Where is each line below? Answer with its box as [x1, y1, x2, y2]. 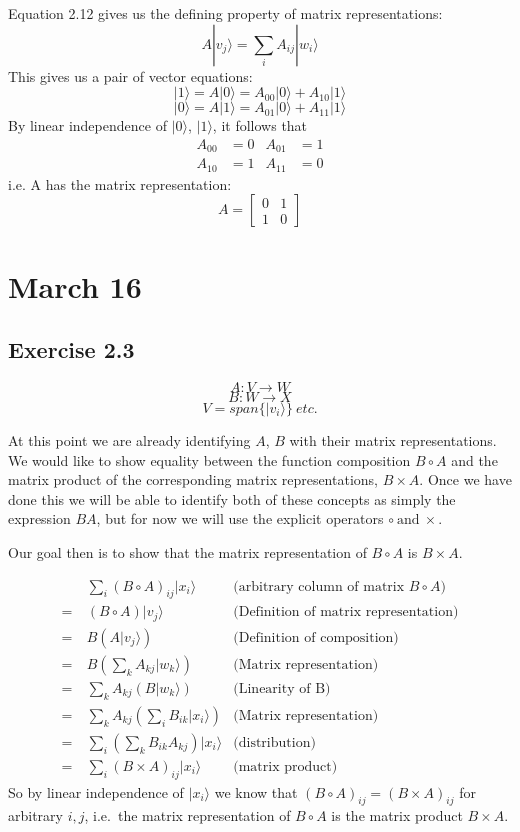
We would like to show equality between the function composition [8, 449, 411, 470]
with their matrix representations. [289, 429, 497, 450]
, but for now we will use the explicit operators [96, 508, 384, 529]
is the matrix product [331, 805, 463, 826]
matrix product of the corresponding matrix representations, [8, 469, 378, 490]
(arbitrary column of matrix [233, 579, 405, 594]
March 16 [8, 265, 142, 306]
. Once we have [419, 469, 512, 490]
